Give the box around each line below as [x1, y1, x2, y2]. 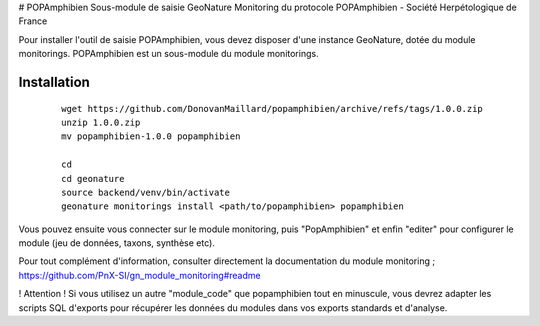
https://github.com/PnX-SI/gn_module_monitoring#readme [18, 269, 261, 281]
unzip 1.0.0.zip [61, 116, 141, 128]
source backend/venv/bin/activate [61, 186, 230, 198]
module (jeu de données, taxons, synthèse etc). [18, 237, 215, 249]
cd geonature [61, 173, 125, 184]
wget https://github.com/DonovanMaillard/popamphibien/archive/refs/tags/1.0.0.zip [61, 103, 484, 114]
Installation [18, 73, 90, 90]
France [18, 15, 48, 27]
